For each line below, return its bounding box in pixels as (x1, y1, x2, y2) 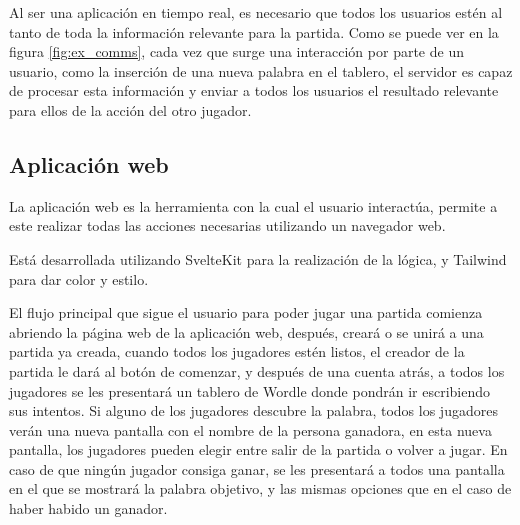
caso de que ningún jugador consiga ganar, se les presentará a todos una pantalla (9, 458, 505, 479)
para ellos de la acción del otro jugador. (9, 99, 252, 120)
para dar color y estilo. (9, 268, 149, 289)
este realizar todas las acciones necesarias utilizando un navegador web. (9, 215, 446, 236)
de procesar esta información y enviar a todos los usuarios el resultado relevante (9, 80, 499, 101)
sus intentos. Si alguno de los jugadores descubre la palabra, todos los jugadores (9, 400, 498, 421)
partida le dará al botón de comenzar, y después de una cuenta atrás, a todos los (9, 360, 505, 381)
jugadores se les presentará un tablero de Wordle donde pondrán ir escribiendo (9, 380, 491, 401)
